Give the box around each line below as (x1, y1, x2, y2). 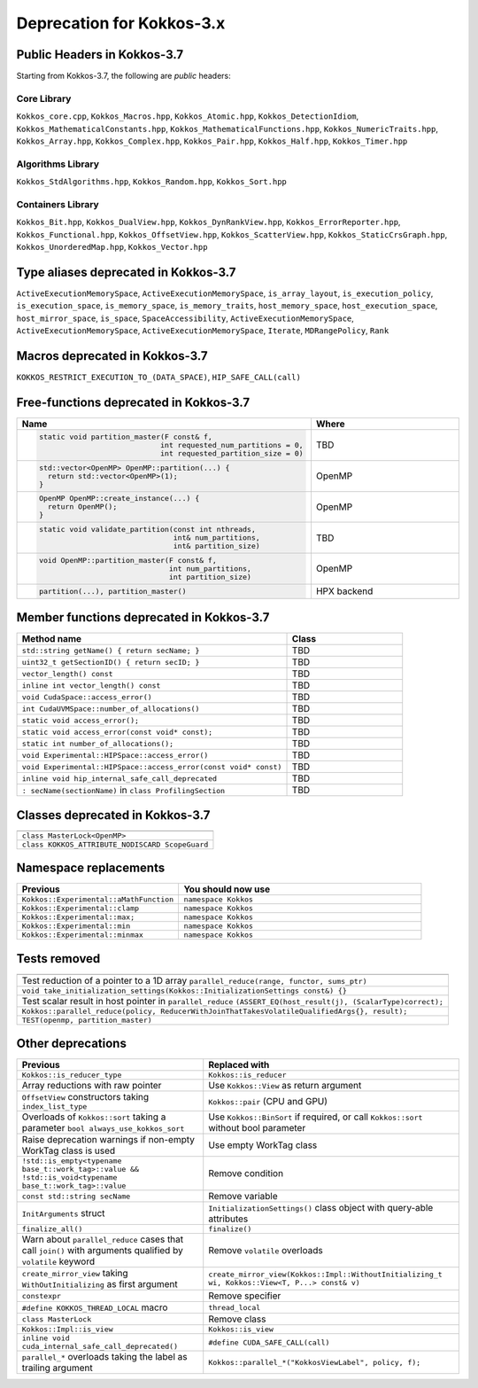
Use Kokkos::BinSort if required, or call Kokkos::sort (208, 1111, 423, 1123)
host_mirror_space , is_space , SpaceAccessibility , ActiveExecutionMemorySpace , (16, 313, 354, 324)
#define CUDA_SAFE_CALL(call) (208, 1337, 330, 1347)
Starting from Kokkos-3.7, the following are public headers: (16, 71, 231, 82)
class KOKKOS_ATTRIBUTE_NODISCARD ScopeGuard (21, 839, 209, 849)
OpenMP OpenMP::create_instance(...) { (38, 494, 200, 503)
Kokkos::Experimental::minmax (21, 931, 143, 940)
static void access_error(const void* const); (21, 727, 213, 737)
